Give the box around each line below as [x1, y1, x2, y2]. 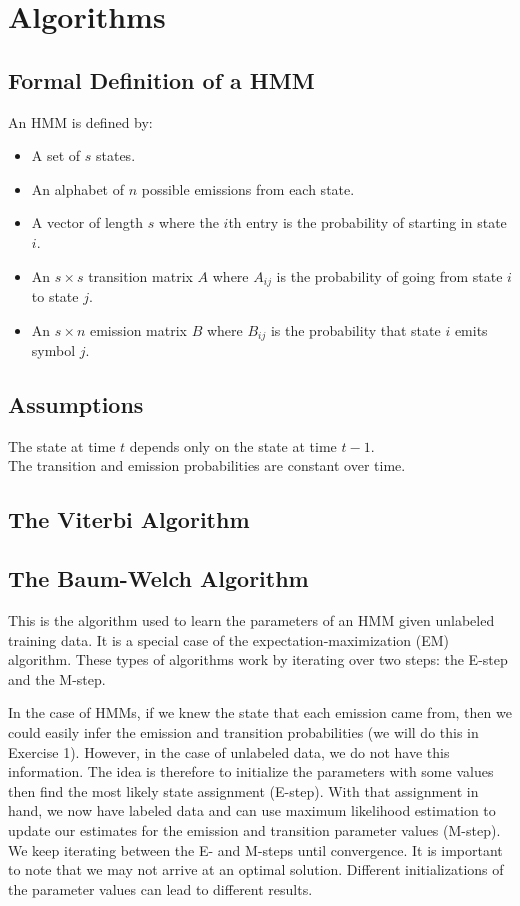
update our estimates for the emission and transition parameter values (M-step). [8, 819, 501, 840]
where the [158, 212, 219, 233]
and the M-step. [8, 668, 106, 689]
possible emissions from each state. [141, 178, 355, 199]
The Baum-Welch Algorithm [8, 563, 309, 594]
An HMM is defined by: [8, 111, 153, 132]
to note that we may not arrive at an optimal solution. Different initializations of [8, 859, 504, 880]
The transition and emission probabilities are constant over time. [8, 455, 406, 476]
